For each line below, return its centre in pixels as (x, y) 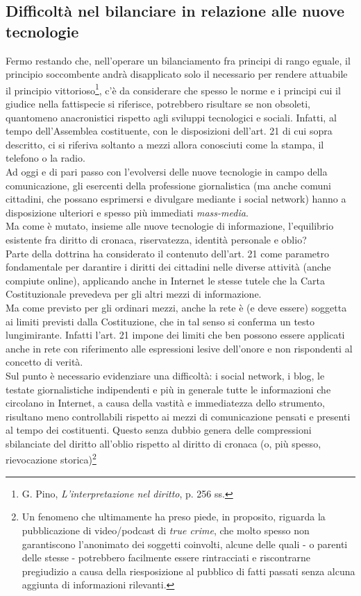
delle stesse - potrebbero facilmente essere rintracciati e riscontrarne (166, 557)
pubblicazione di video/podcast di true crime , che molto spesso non (166, 530)
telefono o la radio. (45, 158)
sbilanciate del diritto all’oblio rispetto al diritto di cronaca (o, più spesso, (163, 443)
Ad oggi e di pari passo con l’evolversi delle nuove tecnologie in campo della (167, 171)
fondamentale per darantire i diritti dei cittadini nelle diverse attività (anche (168, 267)
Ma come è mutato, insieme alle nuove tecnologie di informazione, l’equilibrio (170, 226)
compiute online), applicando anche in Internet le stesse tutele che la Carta (165, 280)
